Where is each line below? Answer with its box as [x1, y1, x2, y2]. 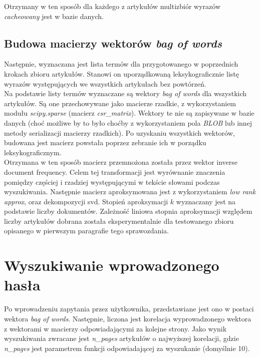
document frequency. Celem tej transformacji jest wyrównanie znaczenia [4, 166, 225, 177]
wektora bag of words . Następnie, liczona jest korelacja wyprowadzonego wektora [4, 313, 251, 323]
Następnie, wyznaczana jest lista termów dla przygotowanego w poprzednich [4, 59, 238, 69]
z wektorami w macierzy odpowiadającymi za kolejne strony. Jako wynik [4, 323, 227, 333]
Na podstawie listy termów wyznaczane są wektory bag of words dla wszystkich [4, 88, 247, 99]
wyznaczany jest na [176, 196, 236, 206]
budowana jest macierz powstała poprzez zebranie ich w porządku [4, 137, 206, 148]
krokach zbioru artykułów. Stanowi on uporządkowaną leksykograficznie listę [4, 68, 239, 79]
